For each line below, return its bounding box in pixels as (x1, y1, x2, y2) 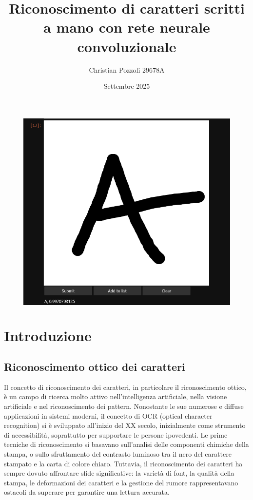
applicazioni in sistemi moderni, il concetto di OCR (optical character (4, 410, 213, 421)
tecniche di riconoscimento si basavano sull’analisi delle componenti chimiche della (4, 439, 249, 449)
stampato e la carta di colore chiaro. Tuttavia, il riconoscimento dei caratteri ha (4, 458, 243, 468)
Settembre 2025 (103, 81, 150, 91)
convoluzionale (77, 36, 176, 56)
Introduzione (4, 326, 92, 346)
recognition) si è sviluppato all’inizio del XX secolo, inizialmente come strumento (4, 420, 246, 430)
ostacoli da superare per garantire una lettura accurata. (4, 487, 170, 497)
